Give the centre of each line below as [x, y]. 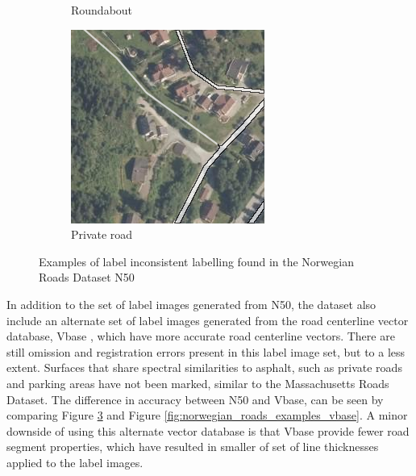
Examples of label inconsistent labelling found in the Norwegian [196, 261]
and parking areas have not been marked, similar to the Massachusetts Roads [198, 383]
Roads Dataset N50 [87, 277]
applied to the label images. [75, 462]
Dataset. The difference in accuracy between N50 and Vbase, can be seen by [195, 399]
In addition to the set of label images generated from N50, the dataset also [191, 304]
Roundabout [102, 10]
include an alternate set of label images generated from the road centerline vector [208, 320]
